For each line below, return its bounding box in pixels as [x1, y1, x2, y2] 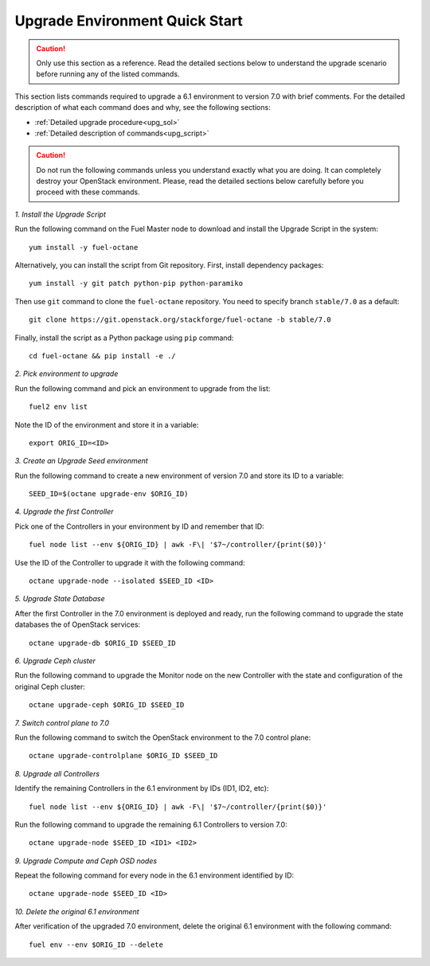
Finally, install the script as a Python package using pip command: [14, 333, 234, 342]
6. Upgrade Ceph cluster [14, 656, 96, 665]
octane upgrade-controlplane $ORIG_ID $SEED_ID [29, 751, 218, 761]
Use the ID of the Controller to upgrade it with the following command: [14, 557, 246, 567]
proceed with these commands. [36, 187, 141, 197]
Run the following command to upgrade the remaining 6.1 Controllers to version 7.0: [14, 819, 287, 829]
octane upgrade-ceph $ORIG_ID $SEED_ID [29, 701, 185, 710]
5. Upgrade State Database [14, 594, 105, 604]
